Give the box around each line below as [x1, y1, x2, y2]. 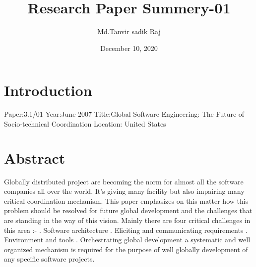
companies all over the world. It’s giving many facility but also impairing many [4, 186, 245, 196]
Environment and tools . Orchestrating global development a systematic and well [4, 234, 251, 245]
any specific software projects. [4, 254, 95, 264]
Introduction [4, 80, 92, 100]
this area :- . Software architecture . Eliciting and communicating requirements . [4, 224, 248, 235]
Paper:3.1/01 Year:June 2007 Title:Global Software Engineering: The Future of [4, 109, 245, 119]
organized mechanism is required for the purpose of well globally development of [4, 244, 248, 254]
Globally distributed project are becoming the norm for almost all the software [4, 176, 244, 186]
